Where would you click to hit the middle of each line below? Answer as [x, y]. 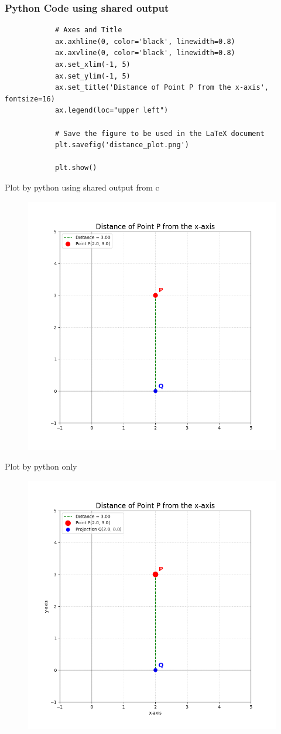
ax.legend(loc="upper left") [112, 111]
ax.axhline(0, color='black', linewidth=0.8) [145, 41]
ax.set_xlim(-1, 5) [92, 64]
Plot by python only [41, 466]
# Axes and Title [88, 30]
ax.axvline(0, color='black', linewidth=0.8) [145, 53]
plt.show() [76, 168]
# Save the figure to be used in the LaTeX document [160, 133]
